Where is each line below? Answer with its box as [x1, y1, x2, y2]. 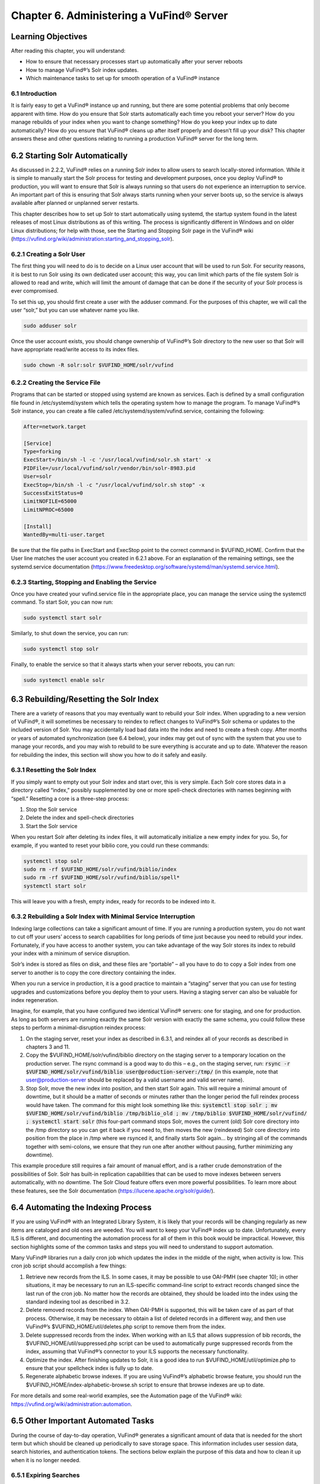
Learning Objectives [11, 31, 88, 42]
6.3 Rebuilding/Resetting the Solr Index [11, 694, 159, 704]
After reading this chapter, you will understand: [11, 47, 126, 55]
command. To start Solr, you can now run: [11, 598, 113, 605]
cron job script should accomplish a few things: [11, 1262, 127, 1270]
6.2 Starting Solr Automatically [11, 150, 128, 160]
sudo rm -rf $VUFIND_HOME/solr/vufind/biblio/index [23, 865, 177, 873]
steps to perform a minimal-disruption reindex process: [11, 1024, 146, 1031]
